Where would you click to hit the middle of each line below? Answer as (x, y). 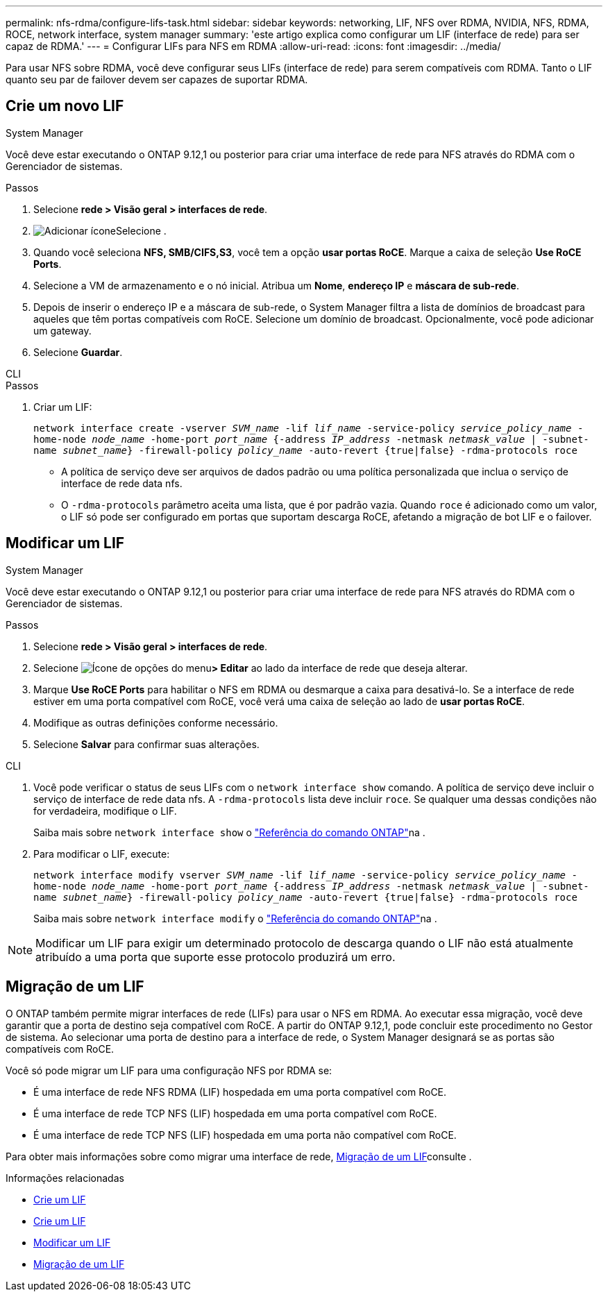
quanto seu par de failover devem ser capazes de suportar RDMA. (157, 79)
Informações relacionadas (65, 1178)
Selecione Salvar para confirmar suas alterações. (146, 744)
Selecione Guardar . (78, 352)
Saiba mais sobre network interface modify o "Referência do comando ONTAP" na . (235, 918)
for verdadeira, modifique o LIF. (105, 811)
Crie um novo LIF (65, 106)
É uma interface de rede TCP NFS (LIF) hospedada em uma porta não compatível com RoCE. (245, 1135)
